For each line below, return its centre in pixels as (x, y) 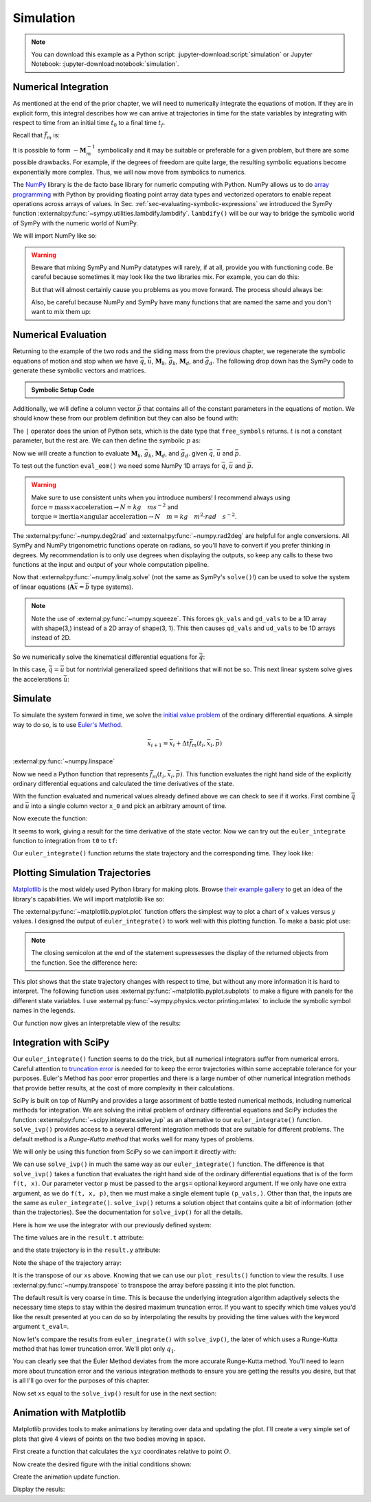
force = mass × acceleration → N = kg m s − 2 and (105, 507)
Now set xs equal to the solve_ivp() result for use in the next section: (114, 1393)
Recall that (27, 135)
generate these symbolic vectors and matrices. (79, 370)
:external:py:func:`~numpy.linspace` (64, 761)
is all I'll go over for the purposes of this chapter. (81, 1380)
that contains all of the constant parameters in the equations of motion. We (249, 408)
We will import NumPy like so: (55, 236)
